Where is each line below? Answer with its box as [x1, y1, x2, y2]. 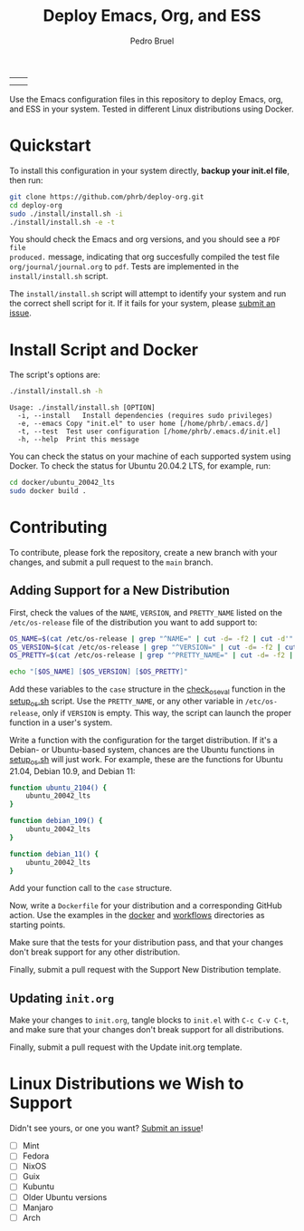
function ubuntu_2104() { [9, 783, 107, 792]
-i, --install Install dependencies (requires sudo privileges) [17, 412, 273, 421]
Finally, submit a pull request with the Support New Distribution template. [9, 964, 282, 975]
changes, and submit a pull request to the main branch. [9, 557, 214, 567]
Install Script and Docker [9, 339, 199, 360]
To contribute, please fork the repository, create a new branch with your [9, 547, 278, 557]
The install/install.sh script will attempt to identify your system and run [9, 288, 287, 299]
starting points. [9, 919, 66, 930]
